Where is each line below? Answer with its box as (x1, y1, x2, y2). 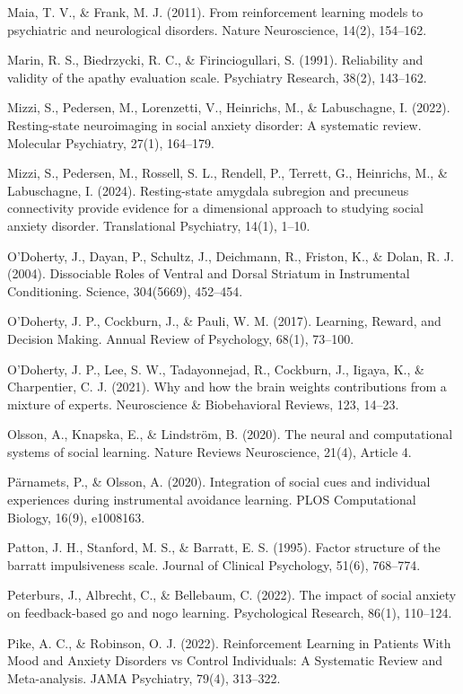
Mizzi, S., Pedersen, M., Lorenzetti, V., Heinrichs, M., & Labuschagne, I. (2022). (7, 98, 450, 117)
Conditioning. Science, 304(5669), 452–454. (7, 281, 243, 300)
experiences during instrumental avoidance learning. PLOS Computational (7, 490, 416, 509)
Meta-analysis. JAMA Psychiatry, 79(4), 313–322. (7, 668, 281, 687)
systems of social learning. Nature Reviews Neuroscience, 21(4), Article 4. (7, 442, 412, 461)
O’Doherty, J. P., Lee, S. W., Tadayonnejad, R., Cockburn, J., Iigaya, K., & (7, 359, 424, 378)
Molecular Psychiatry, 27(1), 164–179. (7, 133, 214, 152)
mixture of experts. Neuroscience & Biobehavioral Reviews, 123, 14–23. (7, 394, 399, 413)
